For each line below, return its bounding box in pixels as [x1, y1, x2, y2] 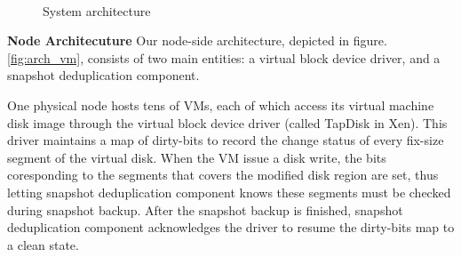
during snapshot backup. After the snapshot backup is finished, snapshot [7, 200, 403, 219]
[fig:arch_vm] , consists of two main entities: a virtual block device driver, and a [7, 48, 441, 67]
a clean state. [7, 235, 79, 253]
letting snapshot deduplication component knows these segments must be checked [7, 182, 451, 201]
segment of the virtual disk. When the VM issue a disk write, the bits [7, 148, 386, 166]
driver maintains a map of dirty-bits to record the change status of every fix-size [7, 131, 444, 149]
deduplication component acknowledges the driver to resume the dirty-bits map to [7, 218, 455, 237]
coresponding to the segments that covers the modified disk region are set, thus [7, 165, 439, 184]
